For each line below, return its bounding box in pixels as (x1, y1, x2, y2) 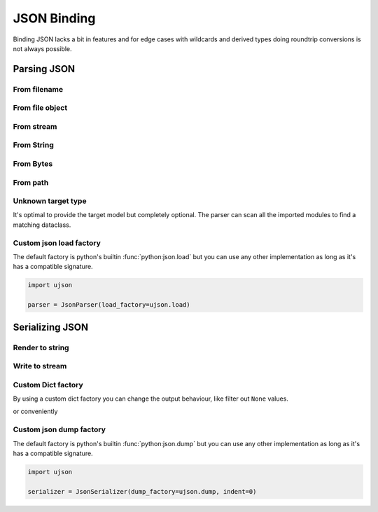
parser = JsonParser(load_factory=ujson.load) (27, 301, 190, 309)
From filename (13, 84, 63, 94)
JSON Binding (13, 11, 96, 26)
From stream (13, 121, 57, 131)
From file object (13, 103, 68, 113)
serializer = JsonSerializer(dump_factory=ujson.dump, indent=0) (27, 487, 257, 495)
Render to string (13, 343, 69, 352)
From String (13, 140, 54, 150)
